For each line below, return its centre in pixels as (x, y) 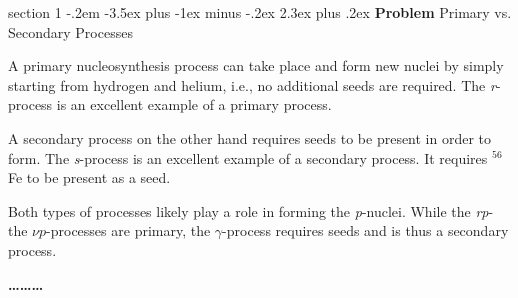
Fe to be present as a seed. (89, 177)
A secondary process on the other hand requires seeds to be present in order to (250, 137)
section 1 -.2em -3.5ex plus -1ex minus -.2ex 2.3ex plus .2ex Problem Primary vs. (260, 12)
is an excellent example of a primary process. (194, 104)
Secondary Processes (70, 31)
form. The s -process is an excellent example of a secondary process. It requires (248, 157)
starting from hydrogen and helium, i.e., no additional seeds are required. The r (252, 84)
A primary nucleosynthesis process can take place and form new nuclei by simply (256, 65)
